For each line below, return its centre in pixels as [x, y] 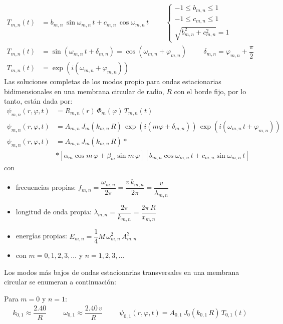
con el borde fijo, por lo [210, 91]
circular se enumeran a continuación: [60, 282]
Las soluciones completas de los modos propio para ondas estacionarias [113, 81]
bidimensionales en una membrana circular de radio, [84, 91]
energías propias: [41, 236]
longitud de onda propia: [54, 211]
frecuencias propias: [46, 187]
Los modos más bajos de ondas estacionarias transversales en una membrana [122, 272]
